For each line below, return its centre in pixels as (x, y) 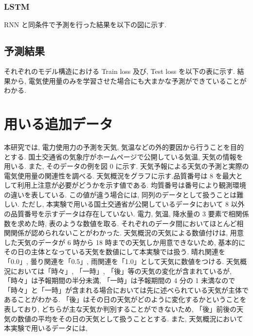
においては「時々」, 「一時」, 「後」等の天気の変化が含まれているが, (121, 271)
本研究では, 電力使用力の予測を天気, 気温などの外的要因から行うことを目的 (124, 147)
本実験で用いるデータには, (46, 328)
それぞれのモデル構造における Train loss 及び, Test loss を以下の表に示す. (119, 71)
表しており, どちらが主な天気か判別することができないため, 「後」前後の (120, 309)
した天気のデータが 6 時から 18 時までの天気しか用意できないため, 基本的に (125, 242)
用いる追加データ (59, 123)
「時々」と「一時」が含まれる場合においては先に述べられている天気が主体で (126, 290)
